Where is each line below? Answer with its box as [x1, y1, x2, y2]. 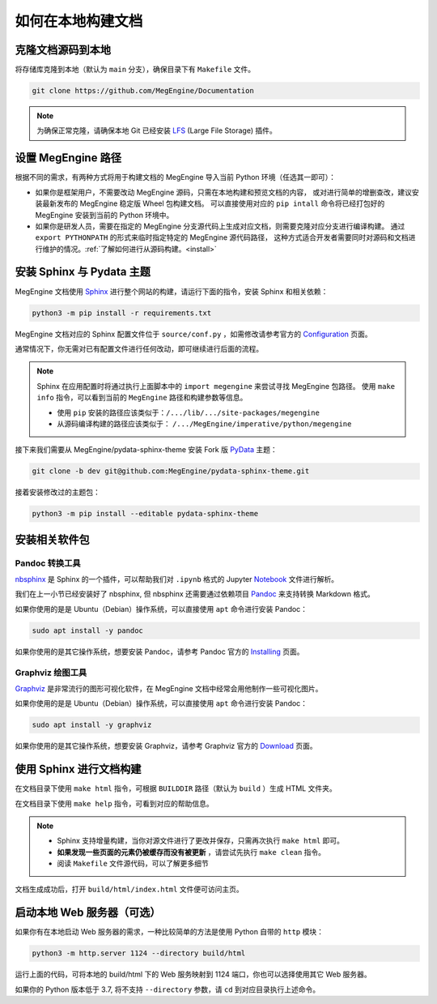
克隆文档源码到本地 [15, 43, 111, 57]
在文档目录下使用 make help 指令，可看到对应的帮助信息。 [15, 798, 214, 808]
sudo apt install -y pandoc [32, 626, 143, 635]
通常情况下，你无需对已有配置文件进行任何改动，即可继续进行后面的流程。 [15, 344, 263, 353]
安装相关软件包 [15, 532, 90, 546]
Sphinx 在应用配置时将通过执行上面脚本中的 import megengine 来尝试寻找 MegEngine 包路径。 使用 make [36, 381, 396, 391]
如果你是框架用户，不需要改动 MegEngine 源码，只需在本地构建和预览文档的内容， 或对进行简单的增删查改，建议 [35, 187, 413, 197]
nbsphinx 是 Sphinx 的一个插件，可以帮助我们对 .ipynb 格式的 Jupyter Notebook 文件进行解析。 [15, 574, 339, 583]
